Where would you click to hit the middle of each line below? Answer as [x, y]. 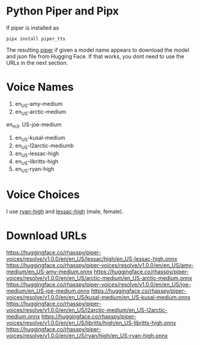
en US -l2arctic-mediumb [44, 146]
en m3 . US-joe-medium [34, 126]
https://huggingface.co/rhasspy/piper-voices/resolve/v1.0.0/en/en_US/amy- [100, 266]
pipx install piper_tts [36, 39]
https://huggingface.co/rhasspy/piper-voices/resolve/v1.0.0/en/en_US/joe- [98, 285]
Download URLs [47, 236]
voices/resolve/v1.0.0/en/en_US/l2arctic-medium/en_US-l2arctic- [87, 310]
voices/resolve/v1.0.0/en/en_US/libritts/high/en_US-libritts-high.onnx [91, 323]
